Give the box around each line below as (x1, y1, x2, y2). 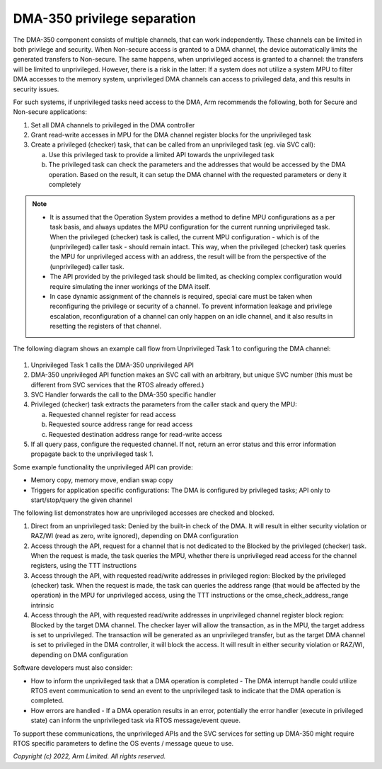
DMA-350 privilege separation (13, 11, 196, 26)
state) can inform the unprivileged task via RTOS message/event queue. (30, 716, 241, 725)
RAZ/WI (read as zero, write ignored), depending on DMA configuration (30, 532, 238, 540)
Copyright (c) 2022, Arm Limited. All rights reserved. (13, 752, 166, 761)
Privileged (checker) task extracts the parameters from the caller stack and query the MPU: (30, 400, 297, 409)
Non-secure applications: (13, 108, 88, 116)
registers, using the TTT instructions (30, 562, 137, 570)
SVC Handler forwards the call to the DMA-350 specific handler (30, 390, 216, 399)
